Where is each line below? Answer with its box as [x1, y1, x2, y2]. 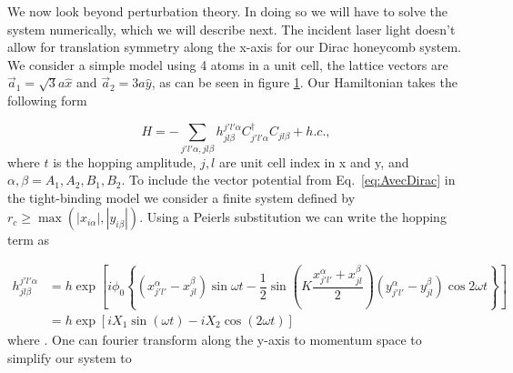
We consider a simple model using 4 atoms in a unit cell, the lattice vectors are [7, 55, 448, 74]
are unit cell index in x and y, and [218, 152, 409, 171]
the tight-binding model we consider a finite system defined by [7, 187, 356, 207]
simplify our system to [7, 348, 132, 367]
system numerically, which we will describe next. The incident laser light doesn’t [7, 19, 456, 38]
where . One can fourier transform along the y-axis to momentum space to [7, 330, 422, 349]
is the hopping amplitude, [53, 152, 196, 171]
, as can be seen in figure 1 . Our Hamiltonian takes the [151, 73, 458, 92]
